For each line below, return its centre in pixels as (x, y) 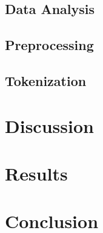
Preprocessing (49, 45)
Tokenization (46, 80)
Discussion (49, 125)
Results (36, 173)
